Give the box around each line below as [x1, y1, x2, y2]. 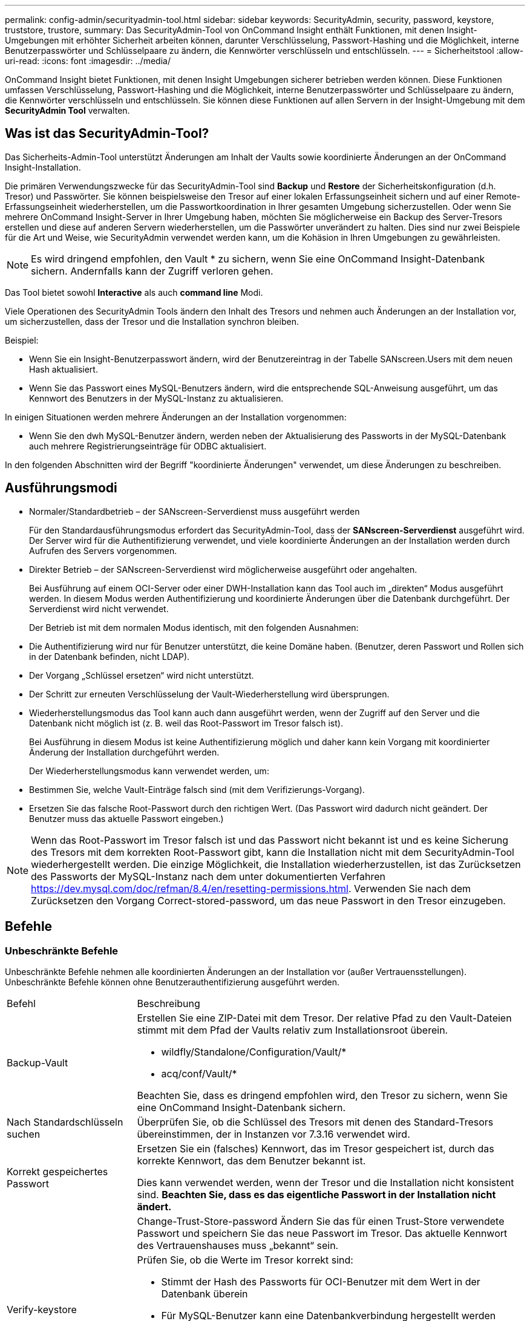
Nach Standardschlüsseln [7, 1115, 123, 1128]
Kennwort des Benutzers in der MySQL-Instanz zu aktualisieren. [29, 393, 284, 403]
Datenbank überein [161, 1287, 248, 1300]
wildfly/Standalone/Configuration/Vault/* [161, 1045, 347, 1058]
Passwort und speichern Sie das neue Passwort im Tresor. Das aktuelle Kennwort [137, 1227, 508, 1239]
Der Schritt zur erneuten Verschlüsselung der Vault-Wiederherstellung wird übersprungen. [29, 688, 390, 699]
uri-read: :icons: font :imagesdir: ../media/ [5, 56, 171, 66]
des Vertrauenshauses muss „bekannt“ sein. [137, 1239, 339, 1251]
